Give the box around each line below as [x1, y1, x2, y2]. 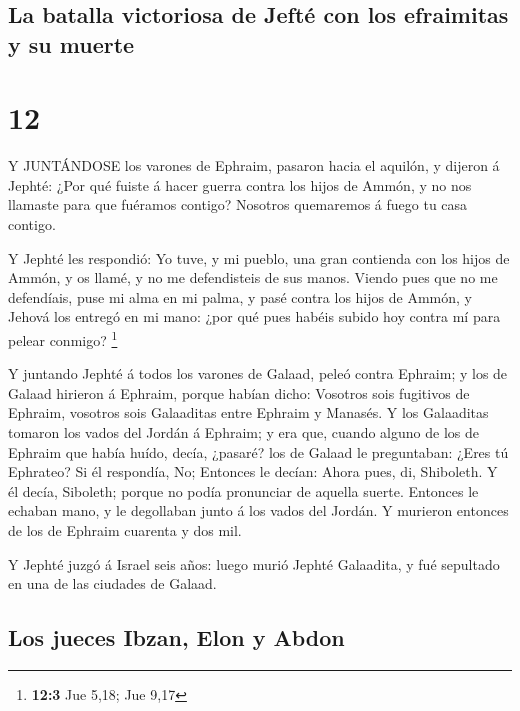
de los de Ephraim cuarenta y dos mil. [8, 520, 242, 541]
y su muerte [8, 28, 135, 59]
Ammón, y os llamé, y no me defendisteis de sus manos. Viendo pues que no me [8, 267, 498, 288]
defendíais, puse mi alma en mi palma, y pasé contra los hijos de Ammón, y [8, 286, 472, 307]
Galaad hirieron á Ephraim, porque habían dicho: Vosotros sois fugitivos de [8, 382, 470, 403]
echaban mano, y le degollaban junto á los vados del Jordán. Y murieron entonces [8, 500, 509, 521]
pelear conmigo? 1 [8, 327, 118, 350]
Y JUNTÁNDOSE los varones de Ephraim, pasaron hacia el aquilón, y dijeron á [8, 155, 500, 176]
